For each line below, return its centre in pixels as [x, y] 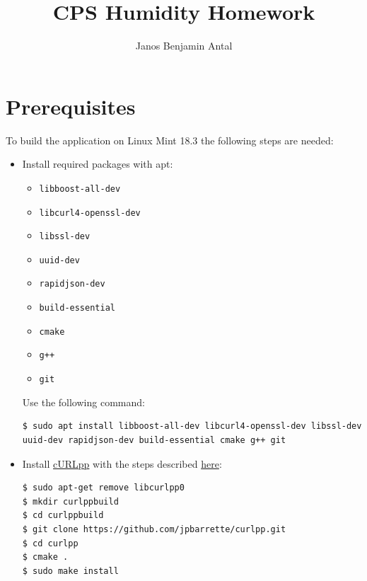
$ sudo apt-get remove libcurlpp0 [103, 488]
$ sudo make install [70, 571]
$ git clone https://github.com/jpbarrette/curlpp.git [154, 529]
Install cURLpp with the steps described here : [122, 463]
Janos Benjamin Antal [184, 46]
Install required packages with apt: [98, 164]
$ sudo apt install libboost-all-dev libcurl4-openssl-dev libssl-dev [192, 426]
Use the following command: [83, 402]
